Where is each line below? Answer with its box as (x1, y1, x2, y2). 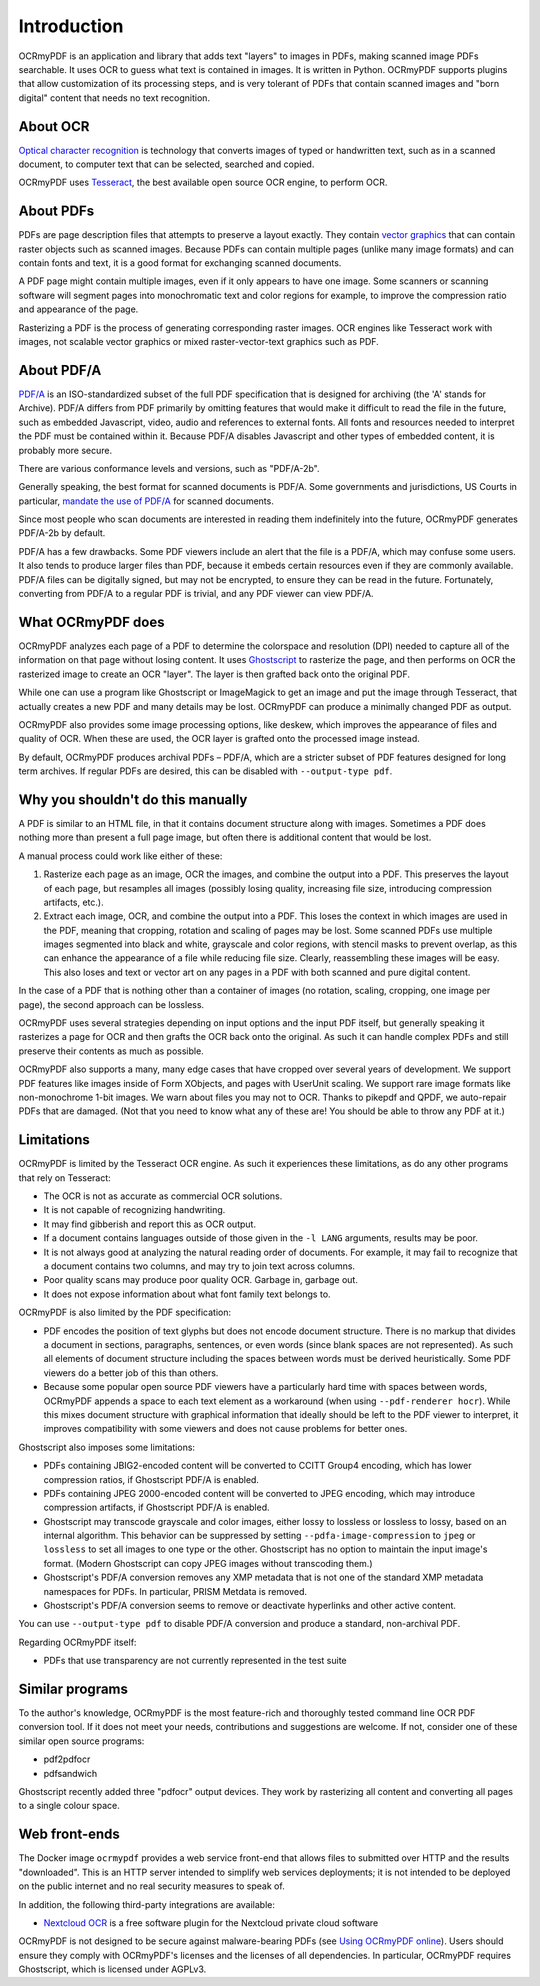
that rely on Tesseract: (18, 1171, 112, 1184)
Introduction (18, 15, 124, 37)
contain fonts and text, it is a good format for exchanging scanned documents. (18, 257, 342, 269)
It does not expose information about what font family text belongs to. (43, 1288, 331, 1300)
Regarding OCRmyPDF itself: (18, 1636, 137, 1648)
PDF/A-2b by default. (18, 527, 106, 539)
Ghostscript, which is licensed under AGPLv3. (18, 1963, 207, 1975)
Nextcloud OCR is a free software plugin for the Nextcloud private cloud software (43, 1916, 379, 1929)
